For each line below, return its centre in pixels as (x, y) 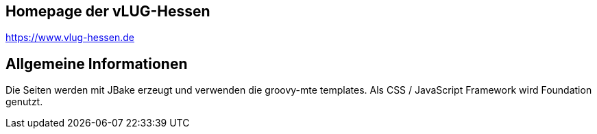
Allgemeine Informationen (97, 64)
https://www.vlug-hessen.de (70, 38)
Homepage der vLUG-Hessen (108, 11)
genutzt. (24, 102)
